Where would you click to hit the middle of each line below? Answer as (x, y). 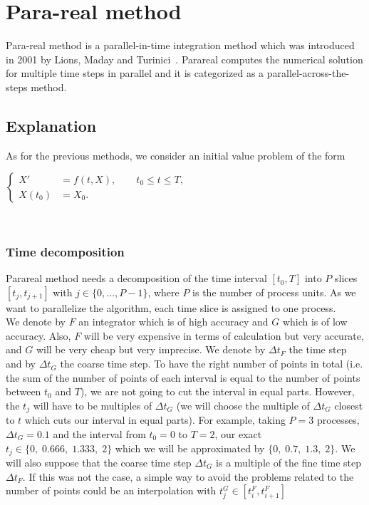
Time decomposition (65, 251)
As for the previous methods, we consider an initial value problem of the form (176, 155)
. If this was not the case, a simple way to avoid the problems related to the (188, 476)
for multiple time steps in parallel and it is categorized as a (135, 73)
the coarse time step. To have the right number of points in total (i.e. (212, 364)
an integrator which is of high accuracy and (173, 322)
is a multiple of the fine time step (289, 462)
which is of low (315, 322)
